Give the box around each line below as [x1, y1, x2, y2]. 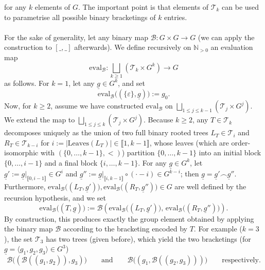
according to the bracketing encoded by [63, 223, 187, 234]
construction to [4, 42, 52, 52]
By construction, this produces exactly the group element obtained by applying [4, 213, 254, 224]
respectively [222, 256, 259, 264]
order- [231, 137, 251, 148]
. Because [144, 114, 173, 125]
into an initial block [199, 147, 261, 158]
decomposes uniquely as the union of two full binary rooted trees [4, 127, 208, 138]
